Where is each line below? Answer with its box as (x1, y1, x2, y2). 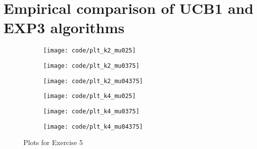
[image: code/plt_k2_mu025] (43, 47, 136, 54)
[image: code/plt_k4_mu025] (43, 93, 136, 100)
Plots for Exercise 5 (23, 137, 83, 148)
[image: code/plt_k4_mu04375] (43, 123, 143, 130)
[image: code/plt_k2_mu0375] (43, 62, 140, 69)
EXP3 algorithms (3, 17, 125, 38)
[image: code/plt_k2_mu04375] (43, 77, 143, 85)
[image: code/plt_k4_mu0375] (43, 107, 140, 115)
